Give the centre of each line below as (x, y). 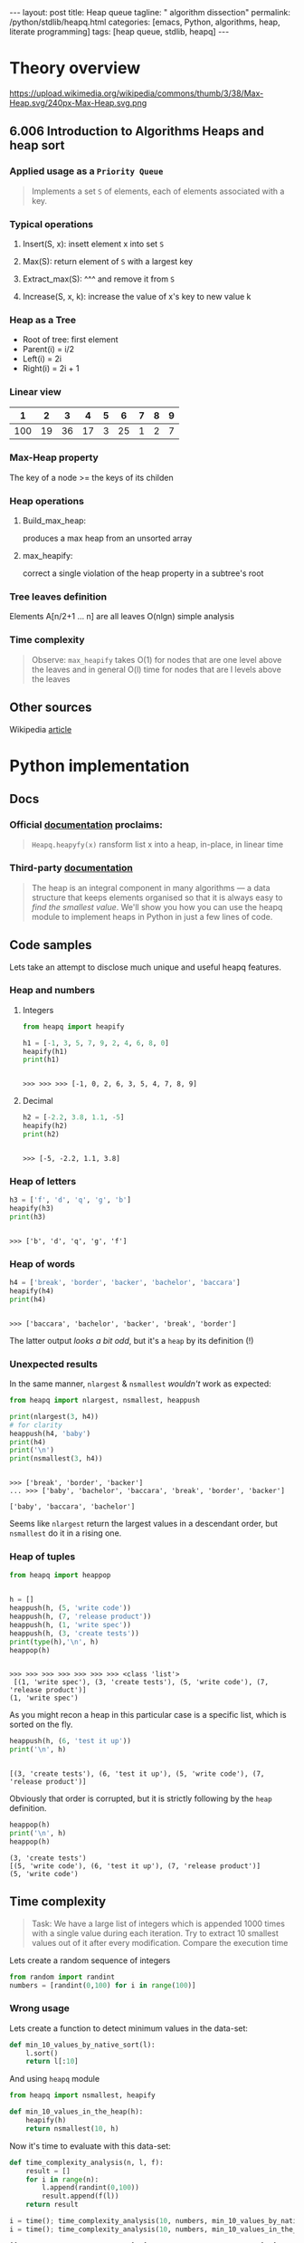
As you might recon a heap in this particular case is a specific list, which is (148, 1715)
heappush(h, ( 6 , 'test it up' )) (70, 1741)
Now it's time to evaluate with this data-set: (90, 2146)
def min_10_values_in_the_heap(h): (76, 2112)
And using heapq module (55, 2079)
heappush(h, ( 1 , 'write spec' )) (70, 1625)
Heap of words (42, 1263)
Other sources (51, 708)
